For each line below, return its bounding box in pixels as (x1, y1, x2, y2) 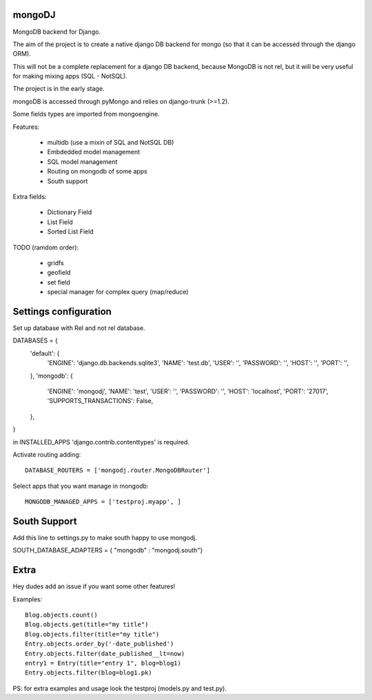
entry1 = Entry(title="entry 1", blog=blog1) (25, 659, 182, 668)
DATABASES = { (12, 336, 58, 344)
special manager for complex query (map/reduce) (47, 288, 189, 296)
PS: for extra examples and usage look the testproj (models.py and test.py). (12, 684, 227, 692)
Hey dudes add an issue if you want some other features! (12, 582, 176, 590)
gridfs (47, 258, 65, 267)
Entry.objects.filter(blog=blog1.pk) (25, 669, 153, 677)
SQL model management (47, 157, 118, 165)
